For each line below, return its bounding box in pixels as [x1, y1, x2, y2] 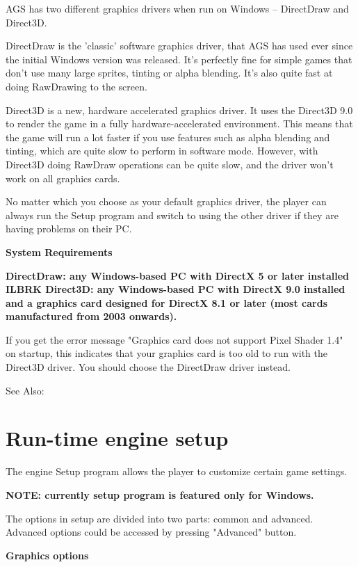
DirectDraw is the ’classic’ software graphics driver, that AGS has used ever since [6, 38, 353, 53]
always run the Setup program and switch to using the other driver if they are [6, 207, 339, 222]
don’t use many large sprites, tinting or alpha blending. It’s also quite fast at [6, 65, 333, 80]
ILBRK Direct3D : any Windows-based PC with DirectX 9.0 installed [6, 282, 345, 296]
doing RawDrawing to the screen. [6, 79, 147, 93]
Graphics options [6, 548, 89, 562]
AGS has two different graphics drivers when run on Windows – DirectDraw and [6, 1, 349, 15]
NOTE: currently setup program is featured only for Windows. [6, 487, 314, 502]
